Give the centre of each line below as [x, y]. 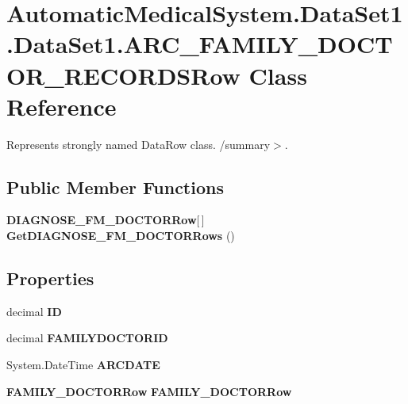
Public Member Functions [115, 187]
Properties [50, 278]
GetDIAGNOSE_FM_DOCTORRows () [121, 236]
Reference [62, 106]
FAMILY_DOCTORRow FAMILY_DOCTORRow [149, 391]
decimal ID [34, 311]
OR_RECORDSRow [123, 75]
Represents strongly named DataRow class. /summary [139, 144]
